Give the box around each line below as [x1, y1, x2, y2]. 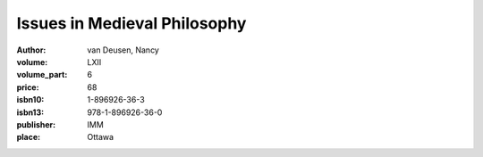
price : [16, 81, 39, 93]
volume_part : [16, 70, 68, 80]
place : [16, 132, 41, 143]
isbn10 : [16, 95, 45, 105]
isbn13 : [16, 107, 45, 118]
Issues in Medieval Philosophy [16, 13, 247, 33]
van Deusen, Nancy [87, 45, 160, 55]
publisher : [16, 119, 56, 129]
